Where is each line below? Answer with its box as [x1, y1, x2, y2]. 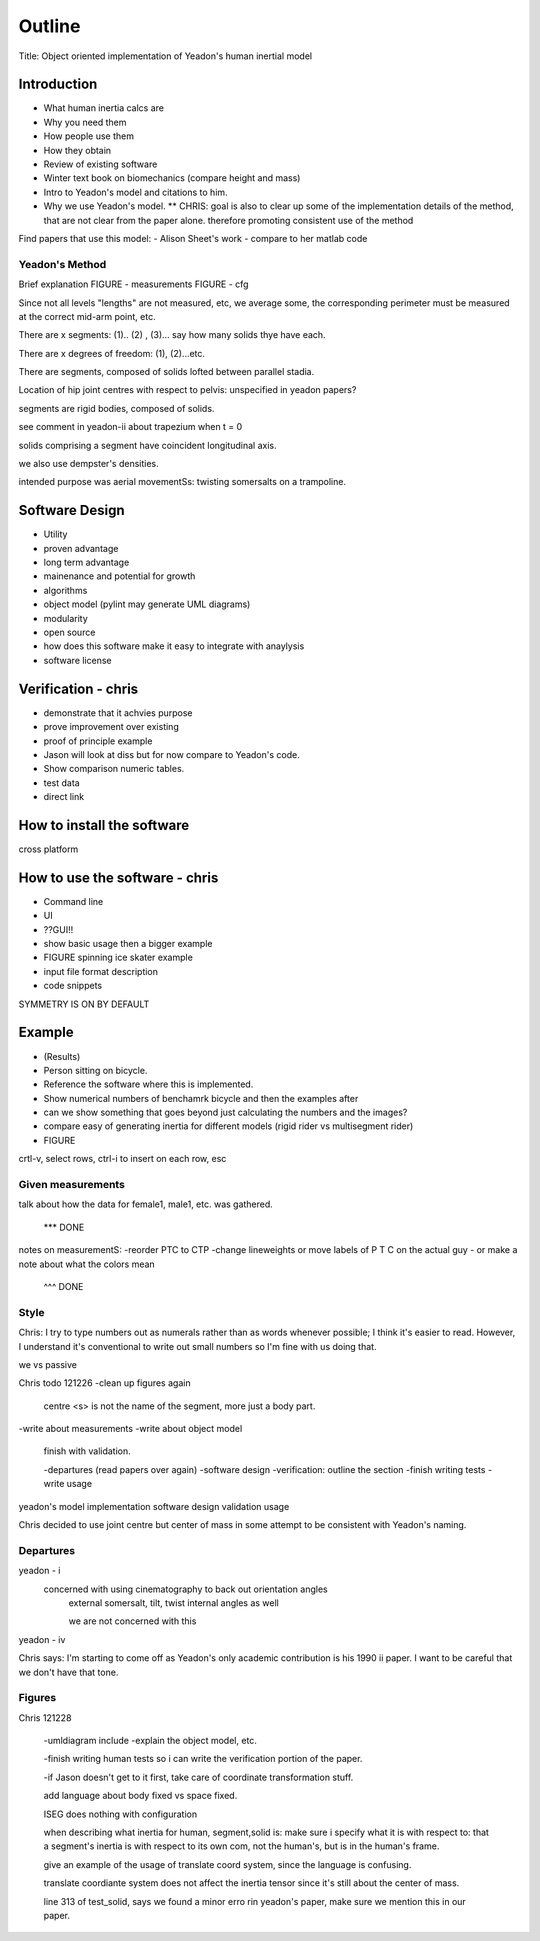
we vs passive [18, 1358, 77, 1370]
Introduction [18, 76, 98, 93]
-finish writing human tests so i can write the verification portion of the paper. [43, 1753, 363, 1765]
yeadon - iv [18, 1633, 66, 1645]
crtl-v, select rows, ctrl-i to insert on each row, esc [18, 1153, 227, 1165]
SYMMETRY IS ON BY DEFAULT [18, 998, 150, 1010]
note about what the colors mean [18, 1258, 155, 1270]
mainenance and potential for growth [43, 570, 196, 582]
